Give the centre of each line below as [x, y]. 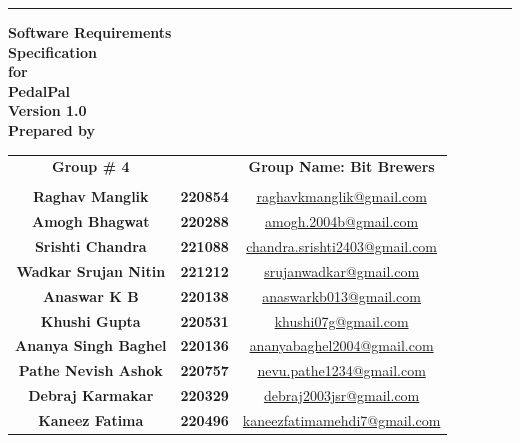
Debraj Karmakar [91, 395]
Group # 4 [91, 166]
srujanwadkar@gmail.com [342, 270]
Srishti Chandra [90, 246]
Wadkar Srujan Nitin [91, 270]
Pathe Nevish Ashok [90, 370]
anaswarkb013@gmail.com [341, 295]
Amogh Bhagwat [90, 221]
